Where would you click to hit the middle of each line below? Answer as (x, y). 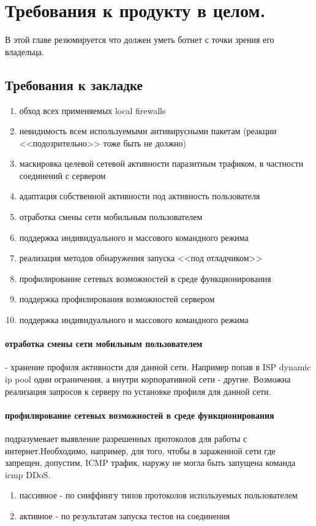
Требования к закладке (74, 84)
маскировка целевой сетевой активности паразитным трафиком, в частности (161, 163)
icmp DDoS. (28, 474)
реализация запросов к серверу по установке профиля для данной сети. (138, 391)
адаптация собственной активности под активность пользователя (140, 196)
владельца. (24, 51)
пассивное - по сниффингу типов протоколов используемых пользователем (158, 495)
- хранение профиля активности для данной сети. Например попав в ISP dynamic (158, 367)
